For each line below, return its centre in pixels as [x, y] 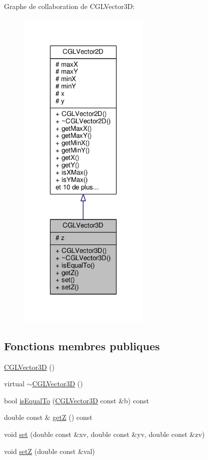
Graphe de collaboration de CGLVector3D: [69, 6]
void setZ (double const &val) [49, 451]
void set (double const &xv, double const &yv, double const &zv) [104, 434]
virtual [14, 384]
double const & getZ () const [48, 417]
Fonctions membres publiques [82, 346]
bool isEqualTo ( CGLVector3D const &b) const [76, 400]
